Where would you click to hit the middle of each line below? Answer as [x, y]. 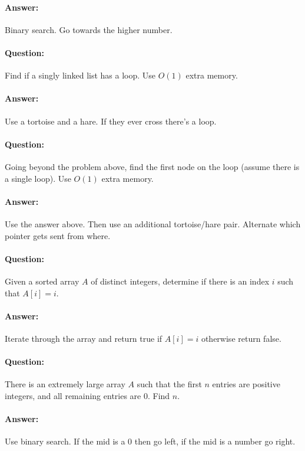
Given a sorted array [42, 281]
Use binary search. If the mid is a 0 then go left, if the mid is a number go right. [150, 441]
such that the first [169, 384]
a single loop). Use [38, 178]
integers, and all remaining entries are [73, 395]
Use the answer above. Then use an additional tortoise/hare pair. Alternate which [153, 223]
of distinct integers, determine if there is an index [180, 281]
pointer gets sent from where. [58, 235]
